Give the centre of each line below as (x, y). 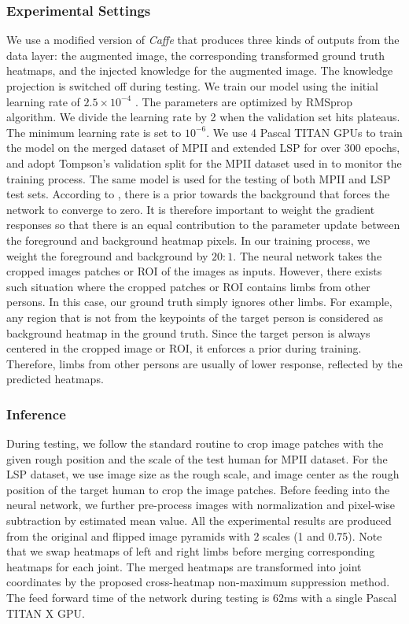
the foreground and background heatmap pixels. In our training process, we (188, 240)
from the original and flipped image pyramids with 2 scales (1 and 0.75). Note (194, 535)
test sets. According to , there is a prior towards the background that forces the (198, 194)
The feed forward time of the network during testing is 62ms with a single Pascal (202, 598)
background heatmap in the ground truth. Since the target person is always (188, 332)
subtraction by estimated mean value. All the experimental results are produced (199, 521)
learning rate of (43, 101)
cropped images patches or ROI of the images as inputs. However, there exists (194, 271)
